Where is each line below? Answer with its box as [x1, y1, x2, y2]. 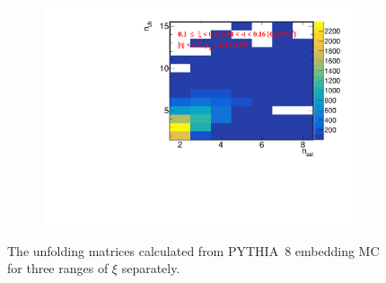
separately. [121, 259, 180, 278]
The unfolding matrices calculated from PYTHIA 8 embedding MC [7, 241, 380, 260]
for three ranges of [7, 259, 109, 278]
